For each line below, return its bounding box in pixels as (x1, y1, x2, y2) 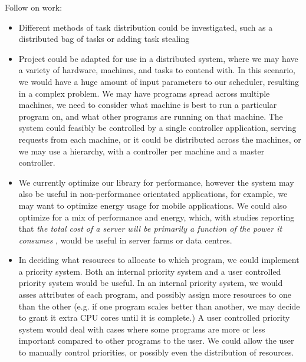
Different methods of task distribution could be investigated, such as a (18, 21, 273, 33)
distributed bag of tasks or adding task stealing (18, 32, 190, 45)
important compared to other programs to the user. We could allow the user (18, 334, 294, 347)
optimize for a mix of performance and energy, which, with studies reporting (18, 210, 295, 223)
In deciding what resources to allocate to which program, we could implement (18, 254, 300, 266)
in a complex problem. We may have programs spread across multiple (18, 87, 270, 99)
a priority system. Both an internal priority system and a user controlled (18, 265, 281, 277)
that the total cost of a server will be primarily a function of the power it (18, 222, 282, 235)
